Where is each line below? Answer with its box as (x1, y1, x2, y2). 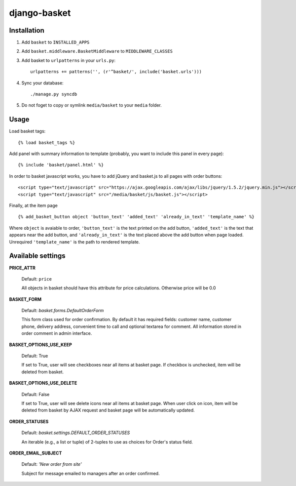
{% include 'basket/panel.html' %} (18, 162, 104, 168)
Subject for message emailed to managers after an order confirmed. (21, 470, 160, 476)
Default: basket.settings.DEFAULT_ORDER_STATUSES (21, 430, 130, 436)
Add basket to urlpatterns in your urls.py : (21, 57, 116, 63)
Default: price (21, 276, 52, 282)
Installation (9, 26, 44, 35)
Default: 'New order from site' (21, 461, 82, 467)
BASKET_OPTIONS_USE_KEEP (9, 341, 72, 348)
